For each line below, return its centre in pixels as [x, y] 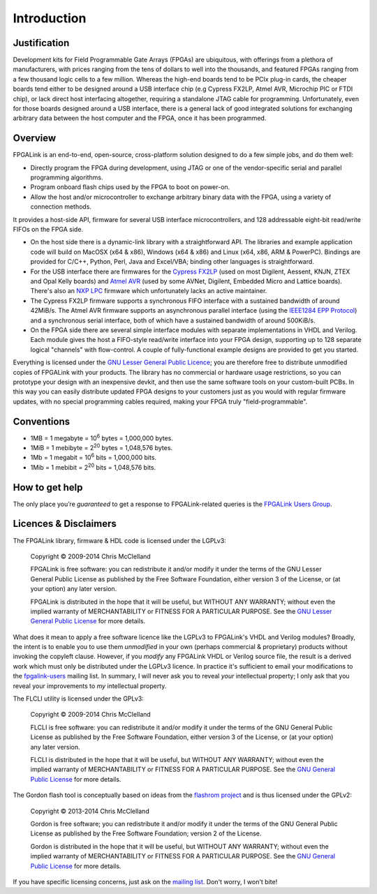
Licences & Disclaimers [65, 524]
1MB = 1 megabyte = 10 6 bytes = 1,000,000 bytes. [102, 438]
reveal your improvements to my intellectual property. [90, 686]
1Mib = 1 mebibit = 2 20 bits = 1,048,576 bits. [93, 467]
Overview [35, 139]
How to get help [48, 487]
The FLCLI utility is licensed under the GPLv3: [79, 699]
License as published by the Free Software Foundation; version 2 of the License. [146, 833]
